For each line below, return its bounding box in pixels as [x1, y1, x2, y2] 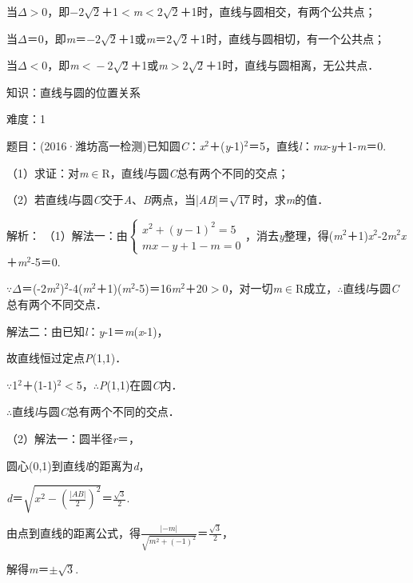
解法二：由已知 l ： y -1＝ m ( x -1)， [6, 322, 169, 339]
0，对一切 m [222, 280, 282, 297]
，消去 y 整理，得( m [245, 226, 343, 243]
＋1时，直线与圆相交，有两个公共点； [180, 3, 376, 19]
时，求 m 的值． [252, 191, 329, 208]
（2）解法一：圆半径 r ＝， [6, 429, 140, 446]
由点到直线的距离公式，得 [6, 524, 141, 541]
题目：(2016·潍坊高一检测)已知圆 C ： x [6, 137, 205, 154]
